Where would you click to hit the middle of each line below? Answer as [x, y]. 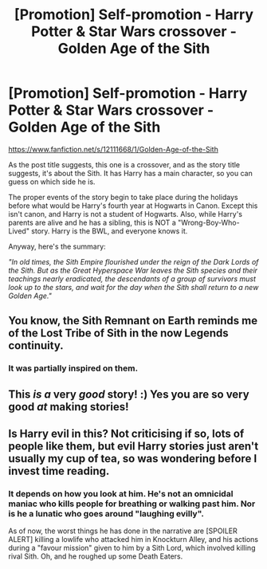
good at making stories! [69, 407]
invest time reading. [59, 471]
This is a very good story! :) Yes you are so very [129, 394]
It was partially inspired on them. [73, 368]
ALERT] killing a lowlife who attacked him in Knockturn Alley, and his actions [133, 540]
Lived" [19, 231]
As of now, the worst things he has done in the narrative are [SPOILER [123, 531]
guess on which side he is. [52, 182]
